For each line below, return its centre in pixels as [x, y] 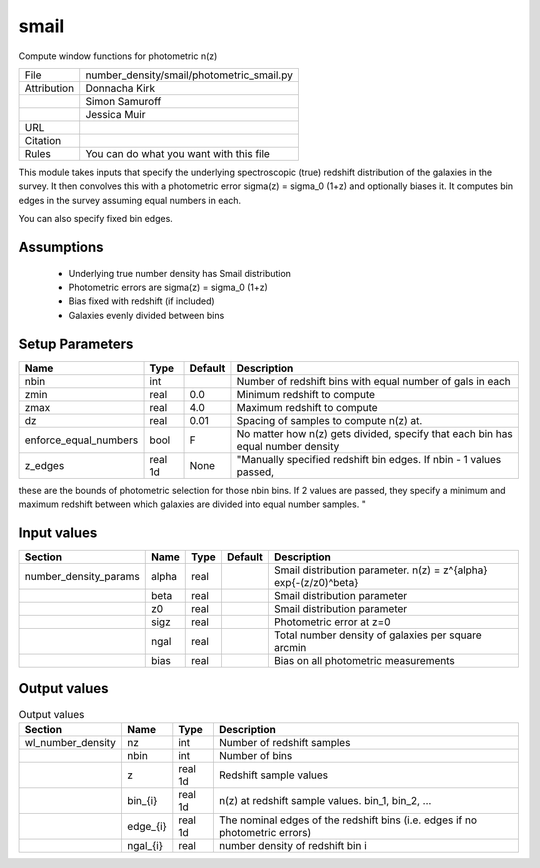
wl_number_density [70, 742]
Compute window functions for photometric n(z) [118, 56]
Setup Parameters [76, 343]
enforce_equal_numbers [81, 440]
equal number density [288, 446]
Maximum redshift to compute [307, 407]
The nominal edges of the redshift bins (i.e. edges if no [348, 820]
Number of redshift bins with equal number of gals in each [374, 381]
